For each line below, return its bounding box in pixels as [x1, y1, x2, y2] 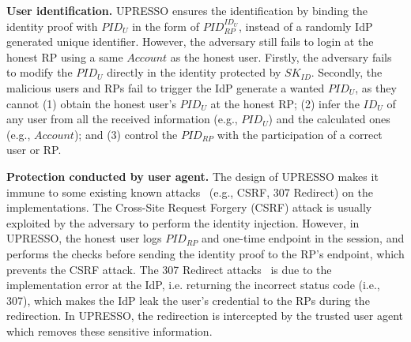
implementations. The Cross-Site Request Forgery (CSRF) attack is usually [6, 199, 372, 216]
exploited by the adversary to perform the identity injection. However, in [6, 214, 360, 231]
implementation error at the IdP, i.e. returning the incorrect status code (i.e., [6, 276, 380, 293]
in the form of [132, 17, 199, 34]
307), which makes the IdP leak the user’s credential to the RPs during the [6, 291, 370, 308]
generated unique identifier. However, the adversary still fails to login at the [6, 33, 374, 50]
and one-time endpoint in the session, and [202, 230, 405, 246]
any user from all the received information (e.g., [6, 111, 238, 127]
